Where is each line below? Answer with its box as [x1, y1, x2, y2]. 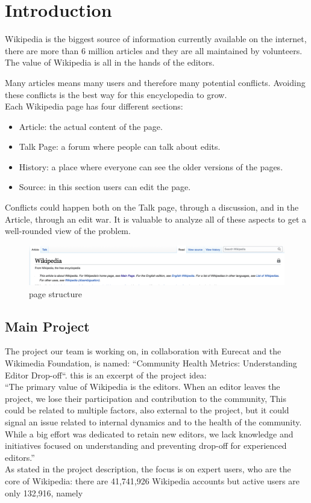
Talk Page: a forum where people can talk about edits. [19, 140, 221, 153]
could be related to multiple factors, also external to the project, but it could [5, 404, 289, 416]
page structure [29, 287, 83, 300]
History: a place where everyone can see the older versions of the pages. [19, 160, 283, 173]
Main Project [5, 316, 90, 335]
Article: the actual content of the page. [19, 120, 163, 132]
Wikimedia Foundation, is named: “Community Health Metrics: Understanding [5, 357, 297, 369]
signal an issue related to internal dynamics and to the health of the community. [5, 416, 302, 428]
